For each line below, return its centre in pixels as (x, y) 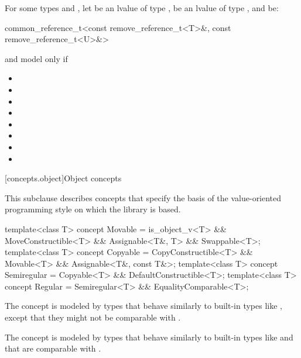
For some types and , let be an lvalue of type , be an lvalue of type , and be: (142, 8)
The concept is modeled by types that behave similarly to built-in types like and (149, 337)
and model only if (36, 58)
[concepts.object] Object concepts (63, 178)
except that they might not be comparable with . (93, 317)
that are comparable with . (53, 348)
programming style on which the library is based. (93, 209)
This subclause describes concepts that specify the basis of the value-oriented (143, 197)
